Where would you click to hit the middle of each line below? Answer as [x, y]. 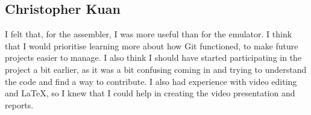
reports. [19, 104]
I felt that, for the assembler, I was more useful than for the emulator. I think [149, 34]
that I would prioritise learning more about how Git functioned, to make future [152, 45]
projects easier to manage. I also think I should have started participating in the [153, 57]
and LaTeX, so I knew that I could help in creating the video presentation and [150, 93]
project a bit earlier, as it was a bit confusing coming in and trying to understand [156, 69]
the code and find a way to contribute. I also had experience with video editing [151, 81]
